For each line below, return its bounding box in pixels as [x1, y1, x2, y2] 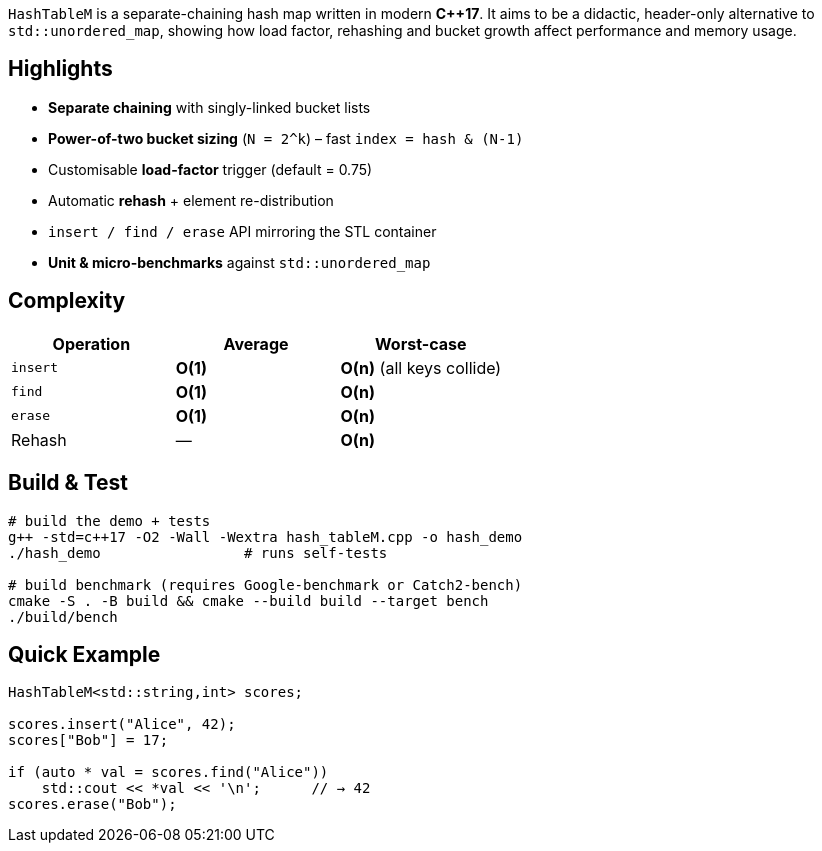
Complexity [8, 288, 126, 314]
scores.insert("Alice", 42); [8, 716, 236, 733]
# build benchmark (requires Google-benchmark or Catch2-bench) [8, 576, 523, 593]
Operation [52, 333, 131, 354]
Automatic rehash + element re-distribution [48, 191, 334, 209]
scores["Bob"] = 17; [8, 732, 169, 749]
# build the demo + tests [8, 512, 211, 529]
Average [223, 333, 289, 354]
